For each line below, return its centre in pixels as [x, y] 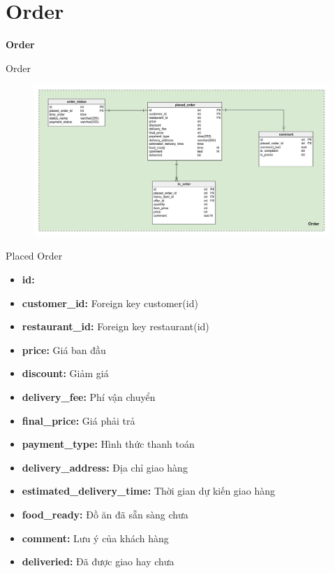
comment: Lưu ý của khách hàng [95, 538]
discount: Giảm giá [65, 373]
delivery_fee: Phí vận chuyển [89, 397]
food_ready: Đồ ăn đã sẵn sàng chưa [105, 514]
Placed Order [34, 256]
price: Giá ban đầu [64, 349]
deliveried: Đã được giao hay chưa [98, 561]
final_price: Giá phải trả [79, 420]
